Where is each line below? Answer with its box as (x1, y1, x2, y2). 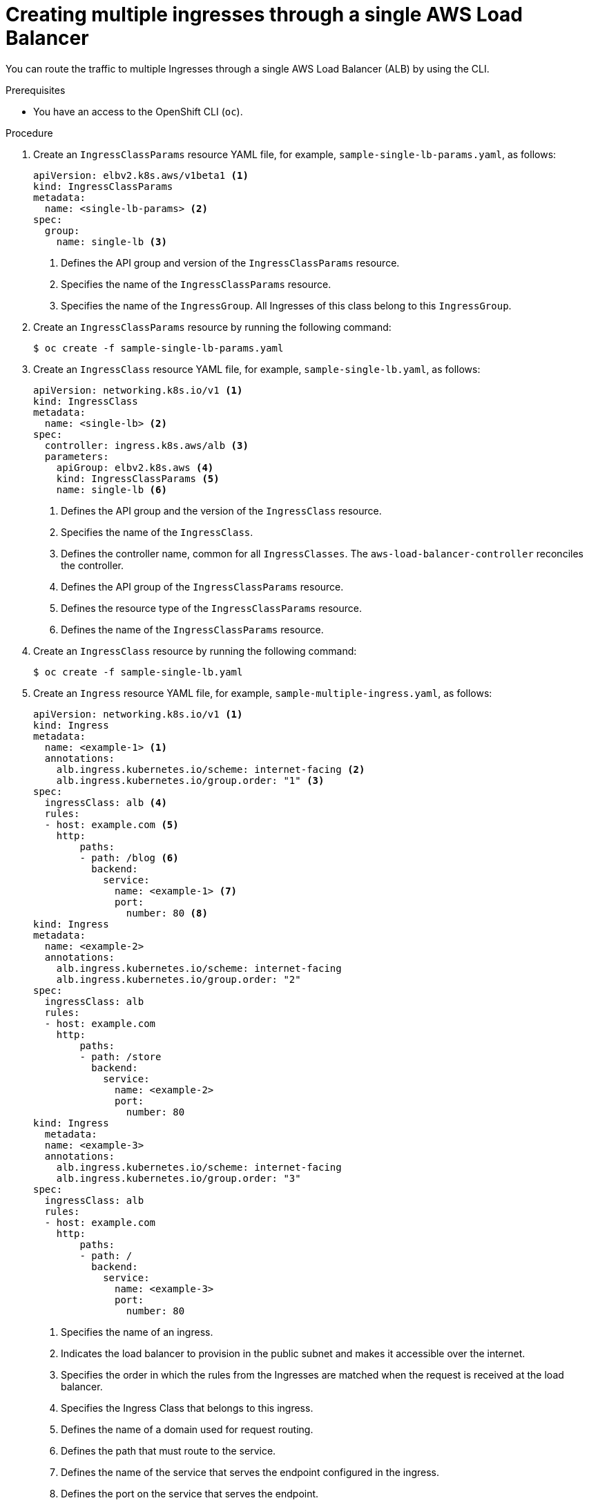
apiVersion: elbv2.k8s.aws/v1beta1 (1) (33, 169, 249, 181)
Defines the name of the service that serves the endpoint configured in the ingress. (61, 1466, 440, 1478)
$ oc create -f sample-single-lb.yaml (33, 666, 243, 678)
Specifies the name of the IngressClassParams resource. (61, 278, 331, 290)
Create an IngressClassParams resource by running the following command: (33, 320, 392, 333)
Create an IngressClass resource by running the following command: (33, 644, 357, 657)
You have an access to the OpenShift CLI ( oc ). (33, 105, 243, 117)
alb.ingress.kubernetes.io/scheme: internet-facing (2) (56, 763, 365, 775)
